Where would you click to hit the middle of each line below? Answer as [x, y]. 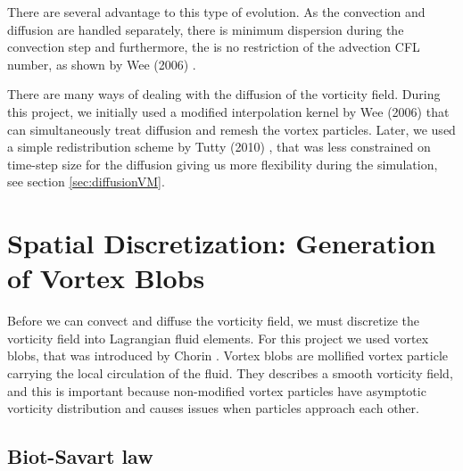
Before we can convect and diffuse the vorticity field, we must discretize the [214, 321]
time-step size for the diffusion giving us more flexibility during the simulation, [223, 164]
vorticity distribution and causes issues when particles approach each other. [213, 408]
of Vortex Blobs [106, 278]
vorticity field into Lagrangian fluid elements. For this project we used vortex [218, 338]
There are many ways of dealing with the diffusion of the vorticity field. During [224, 94]
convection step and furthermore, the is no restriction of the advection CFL [214, 47]
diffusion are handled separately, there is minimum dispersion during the [206, 29]
